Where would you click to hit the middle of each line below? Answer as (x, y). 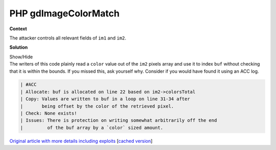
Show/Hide (21, 57)
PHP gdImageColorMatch (64, 13)
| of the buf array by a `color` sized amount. (92, 127)
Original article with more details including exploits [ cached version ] (81, 141)
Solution (19, 47)
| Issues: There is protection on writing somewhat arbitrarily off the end (119, 121)
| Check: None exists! (49, 113)
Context (18, 29)
